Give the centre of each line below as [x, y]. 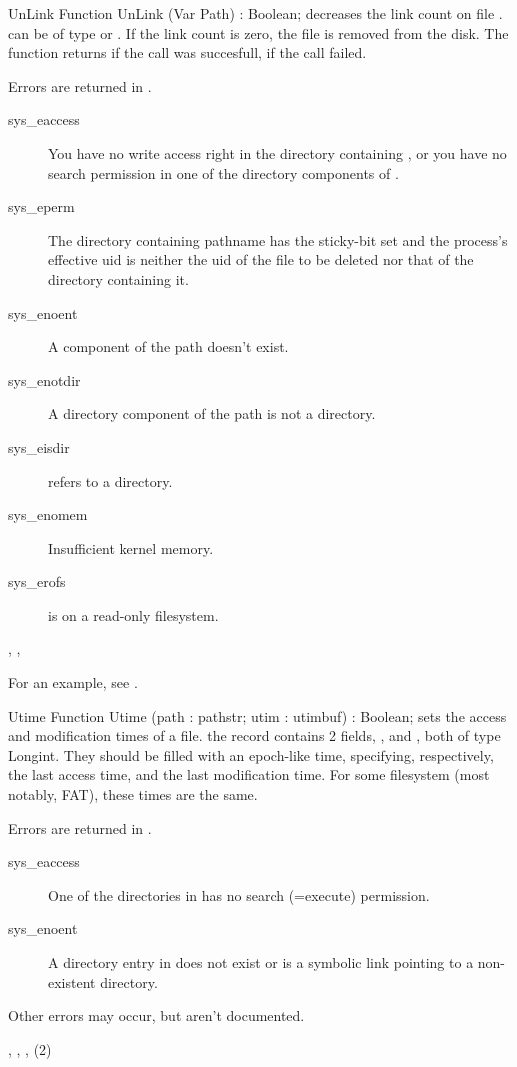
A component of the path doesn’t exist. [168, 346]
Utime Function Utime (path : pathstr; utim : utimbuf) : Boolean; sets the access [257, 715]
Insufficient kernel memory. [131, 547]
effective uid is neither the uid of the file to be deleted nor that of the [261, 259]
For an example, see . [73, 682]
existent [72, 981]
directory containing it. [118, 278]
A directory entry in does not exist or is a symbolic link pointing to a [261, 962]
